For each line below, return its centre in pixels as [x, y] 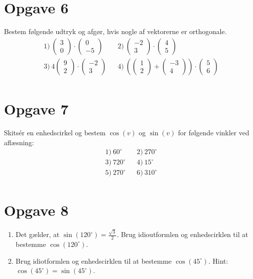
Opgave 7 [36, 109]
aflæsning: [19, 142]
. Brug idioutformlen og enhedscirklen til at [183, 234]
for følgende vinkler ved [214, 132]
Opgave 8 [36, 210]
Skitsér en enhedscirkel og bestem [55, 132]
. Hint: [218, 260]
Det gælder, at [38, 234]
